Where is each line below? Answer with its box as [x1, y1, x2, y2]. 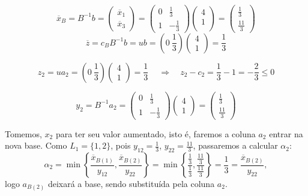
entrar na [269, 127, 303, 140]
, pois [110, 139, 131, 152]
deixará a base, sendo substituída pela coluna [47, 177, 215, 190]
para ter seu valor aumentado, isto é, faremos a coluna [55, 127, 256, 140]
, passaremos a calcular [193, 139, 278, 152]
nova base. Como [5, 139, 67, 152]
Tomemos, [5, 127, 42, 140]
